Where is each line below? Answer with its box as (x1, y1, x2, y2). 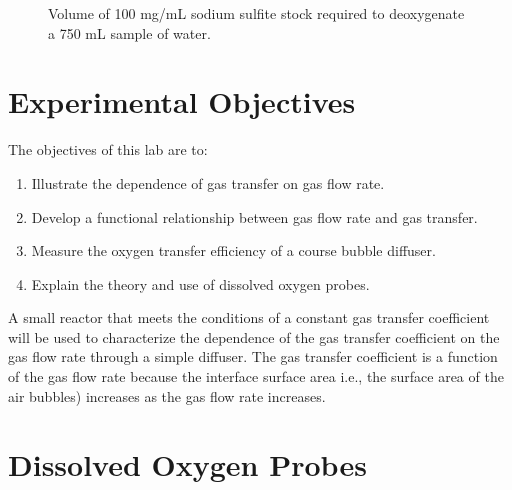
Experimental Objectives (8, 81, 356, 122)
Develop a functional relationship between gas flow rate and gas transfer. (31, 206, 478, 227)
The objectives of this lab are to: (8, 139, 208, 160)
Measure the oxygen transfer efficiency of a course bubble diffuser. (31, 240, 436, 261)
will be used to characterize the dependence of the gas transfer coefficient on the (8, 326, 500, 347)
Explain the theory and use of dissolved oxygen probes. (31, 273, 370, 294)
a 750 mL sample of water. (48, 22, 211, 43)
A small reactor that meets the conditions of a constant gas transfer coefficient (8, 307, 490, 328)
